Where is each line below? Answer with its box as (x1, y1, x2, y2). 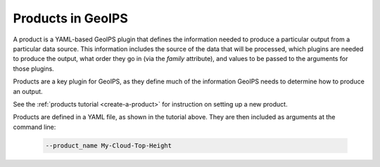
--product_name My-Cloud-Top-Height (45, 141, 172, 149)
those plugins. (13, 64, 54, 73)
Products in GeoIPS (13, 11, 128, 26)
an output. (13, 87, 43, 95)
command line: (13, 123, 56, 131)
